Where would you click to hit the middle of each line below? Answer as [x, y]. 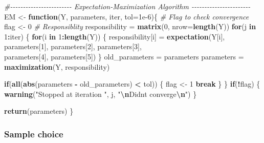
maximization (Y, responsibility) [57, 66]
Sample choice [34, 134]
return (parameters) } [39, 111]
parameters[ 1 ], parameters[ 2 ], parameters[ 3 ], [73, 46]
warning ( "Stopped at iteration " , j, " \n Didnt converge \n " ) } [101, 94]
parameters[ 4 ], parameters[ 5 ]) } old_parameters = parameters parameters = [124, 56]
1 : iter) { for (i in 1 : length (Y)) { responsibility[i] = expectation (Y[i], [115, 36]
